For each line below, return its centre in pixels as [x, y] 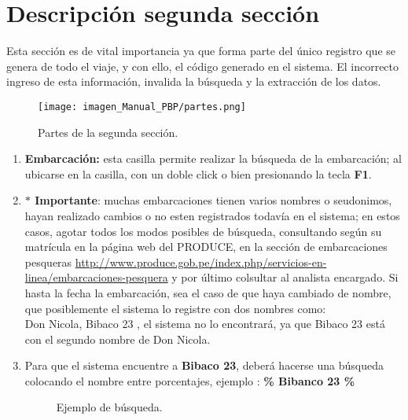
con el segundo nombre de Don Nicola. [118, 339]
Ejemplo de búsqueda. [109, 407]
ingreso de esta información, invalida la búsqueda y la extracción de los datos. [194, 81]
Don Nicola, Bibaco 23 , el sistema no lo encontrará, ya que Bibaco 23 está [205, 324]
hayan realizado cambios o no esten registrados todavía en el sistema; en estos [212, 215]
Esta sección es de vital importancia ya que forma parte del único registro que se [201, 51]
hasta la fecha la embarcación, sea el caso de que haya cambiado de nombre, [208, 292]
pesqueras [48, 262]
